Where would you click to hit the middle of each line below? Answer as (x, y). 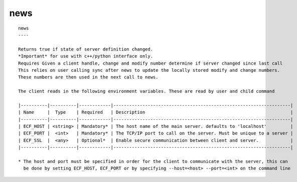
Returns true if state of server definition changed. (86, 49)
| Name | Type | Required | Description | (156, 112)
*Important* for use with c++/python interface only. (86, 56)
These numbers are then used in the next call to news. (88, 77)
